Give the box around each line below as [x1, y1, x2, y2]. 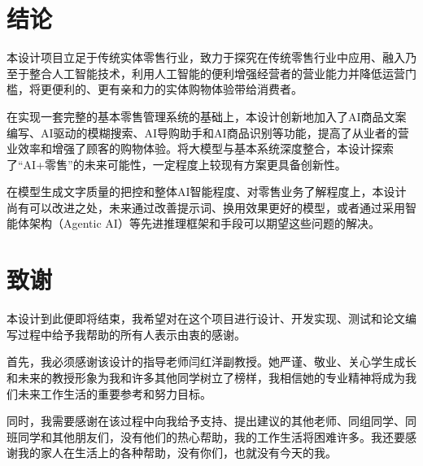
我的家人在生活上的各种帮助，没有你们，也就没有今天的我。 [17, 444, 337, 461]
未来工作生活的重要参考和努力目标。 [17, 385, 211, 402]
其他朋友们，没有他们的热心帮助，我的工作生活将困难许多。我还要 [51, 428, 405, 445]
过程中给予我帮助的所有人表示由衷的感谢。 [17, 325, 246, 342]
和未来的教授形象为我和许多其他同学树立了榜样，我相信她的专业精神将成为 [7, 368, 405, 385]
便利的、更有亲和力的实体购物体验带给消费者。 [51, 81, 303, 98]
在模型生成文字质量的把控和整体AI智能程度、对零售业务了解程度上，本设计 [7, 183, 407, 200]
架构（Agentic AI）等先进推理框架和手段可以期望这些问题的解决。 [28, 215, 380, 232]
